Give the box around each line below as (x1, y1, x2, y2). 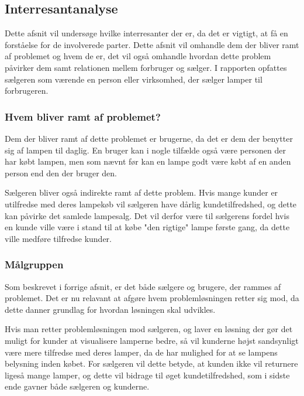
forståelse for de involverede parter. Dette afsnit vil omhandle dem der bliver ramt (5, 38, 299, 50)
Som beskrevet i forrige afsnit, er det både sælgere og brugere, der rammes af (5, 280, 281, 292)
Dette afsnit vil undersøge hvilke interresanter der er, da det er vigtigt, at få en (5, 27, 288, 39)
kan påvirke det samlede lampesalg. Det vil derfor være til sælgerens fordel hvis (5, 209, 289, 221)
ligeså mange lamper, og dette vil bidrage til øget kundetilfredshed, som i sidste (5, 368, 290, 381)
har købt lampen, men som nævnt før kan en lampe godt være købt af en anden (5, 155, 291, 168)
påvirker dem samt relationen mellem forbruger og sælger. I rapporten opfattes (5, 61, 287, 73)
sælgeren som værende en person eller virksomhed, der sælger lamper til (5, 73, 262, 85)
